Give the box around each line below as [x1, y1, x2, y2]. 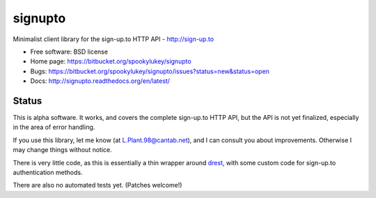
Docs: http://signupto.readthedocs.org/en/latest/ [30, 77, 171, 85]
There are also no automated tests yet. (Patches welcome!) [13, 181, 182, 190]
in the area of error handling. [13, 123, 95, 132]
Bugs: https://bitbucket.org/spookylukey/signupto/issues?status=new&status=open [30, 67, 269, 75]
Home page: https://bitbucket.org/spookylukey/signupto [30, 57, 191, 66]
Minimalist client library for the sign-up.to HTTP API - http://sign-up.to [13, 35, 214, 43]
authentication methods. [13, 168, 83, 176]
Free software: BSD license [30, 47, 108, 56]
